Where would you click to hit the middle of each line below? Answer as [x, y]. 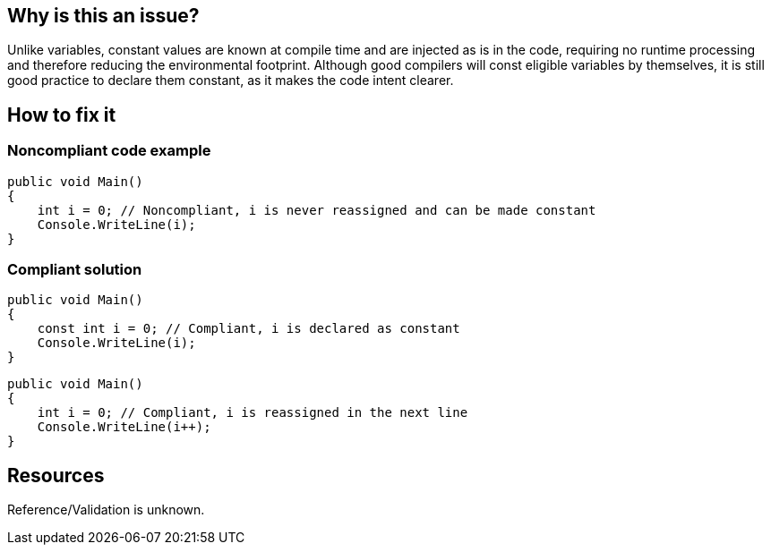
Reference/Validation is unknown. [106, 510]
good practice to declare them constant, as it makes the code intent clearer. [231, 81]
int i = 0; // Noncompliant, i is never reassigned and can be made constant [317, 210]
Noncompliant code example [109, 151]
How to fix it [62, 115]
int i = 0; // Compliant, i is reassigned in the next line [253, 413]
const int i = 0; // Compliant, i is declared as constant [248, 329]
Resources [56, 475]
